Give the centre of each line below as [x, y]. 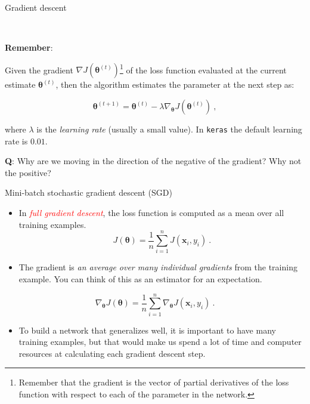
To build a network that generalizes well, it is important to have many [147, 330]
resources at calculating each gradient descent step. [112, 353]
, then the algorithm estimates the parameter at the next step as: [175, 84]
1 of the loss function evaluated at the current [203, 69]
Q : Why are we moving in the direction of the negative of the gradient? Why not [153, 161]
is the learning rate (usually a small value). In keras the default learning [169, 129]
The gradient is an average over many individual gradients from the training [158, 267]
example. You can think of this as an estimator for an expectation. [140, 278]
